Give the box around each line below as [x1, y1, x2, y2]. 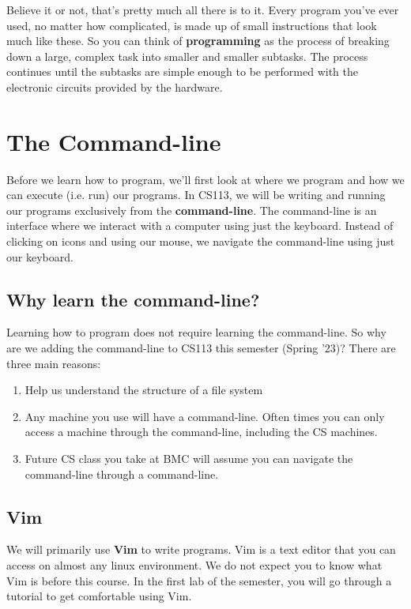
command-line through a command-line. [25, 465, 219, 482]
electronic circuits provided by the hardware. [6, 78, 223, 95]
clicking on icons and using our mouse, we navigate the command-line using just [6, 233, 395, 250]
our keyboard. [6, 248, 74, 265]
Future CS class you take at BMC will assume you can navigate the [25, 450, 353, 467]
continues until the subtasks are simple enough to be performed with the [6, 63, 359, 80]
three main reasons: [6, 355, 101, 371]
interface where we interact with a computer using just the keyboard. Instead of [6, 217, 394, 234]
